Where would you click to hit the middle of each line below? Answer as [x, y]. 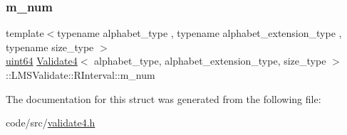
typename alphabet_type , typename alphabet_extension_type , [200, 33]
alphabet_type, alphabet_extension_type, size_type [210, 61]
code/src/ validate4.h [51, 123]
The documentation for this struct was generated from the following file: [164, 98]
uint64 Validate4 [42, 61]
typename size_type [50, 47]
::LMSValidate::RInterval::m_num [81, 75]
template [25, 33]
